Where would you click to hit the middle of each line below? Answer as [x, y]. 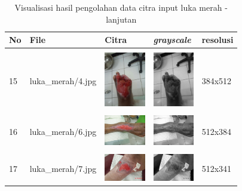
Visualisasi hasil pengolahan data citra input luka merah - [121, 7]
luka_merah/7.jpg [63, 169]
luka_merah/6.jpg [63, 131]
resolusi [218, 40]
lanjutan [121, 19]
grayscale [172, 40]
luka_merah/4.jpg [63, 80]
